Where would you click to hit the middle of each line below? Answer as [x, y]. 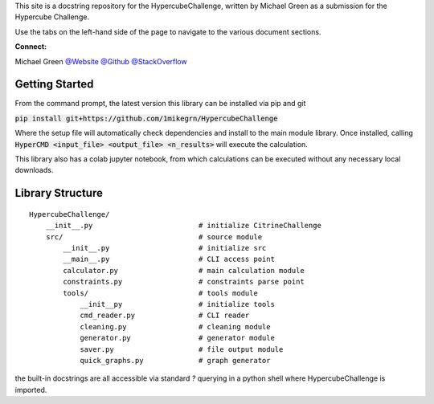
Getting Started [54, 84]
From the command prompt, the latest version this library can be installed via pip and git [160, 104]
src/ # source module [154, 237]
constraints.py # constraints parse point [184, 282]
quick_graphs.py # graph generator [175, 360]
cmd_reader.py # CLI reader [165, 316]
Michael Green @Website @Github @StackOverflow [101, 61]
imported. [31, 390]
